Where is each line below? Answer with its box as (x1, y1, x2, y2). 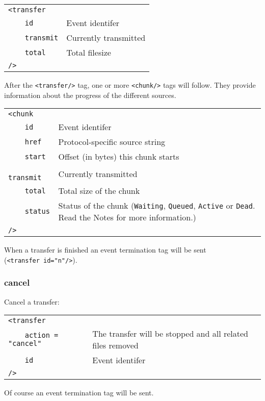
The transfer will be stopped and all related (92, 328, 249, 340)
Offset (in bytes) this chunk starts (58, 151, 179, 163)
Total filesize (66, 46, 111, 58)
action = (24, 331, 59, 340)
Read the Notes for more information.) (58, 211, 196, 223)
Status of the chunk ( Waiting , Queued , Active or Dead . (58, 199, 255, 212)
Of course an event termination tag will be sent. (4, 387, 154, 398)
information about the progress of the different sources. (4, 89, 176, 100)
